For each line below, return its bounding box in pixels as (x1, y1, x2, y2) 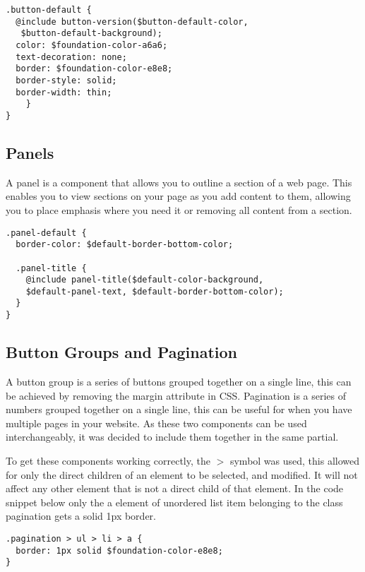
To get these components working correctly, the (6, 453, 210, 467)
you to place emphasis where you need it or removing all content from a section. (6, 202, 352, 217)
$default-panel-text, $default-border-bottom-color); (25, 286, 284, 297)
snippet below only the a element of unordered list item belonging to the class (6, 494, 343, 509)
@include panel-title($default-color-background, (25, 275, 264, 285)
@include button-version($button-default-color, (16, 16, 249, 27)
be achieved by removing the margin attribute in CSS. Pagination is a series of (6, 388, 347, 403)
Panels (6, 141, 54, 163)
